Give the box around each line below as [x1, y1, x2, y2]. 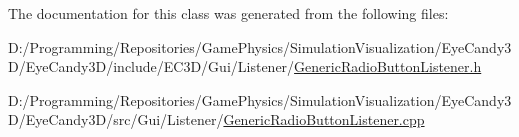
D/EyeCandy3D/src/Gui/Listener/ [8, 109, 224, 130]
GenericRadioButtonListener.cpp [223, 109, 425, 130]
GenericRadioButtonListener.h [294, 56, 482, 77]
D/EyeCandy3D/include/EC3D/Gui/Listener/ [8, 56, 295, 77]
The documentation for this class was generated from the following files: [8, 3, 449, 23]
